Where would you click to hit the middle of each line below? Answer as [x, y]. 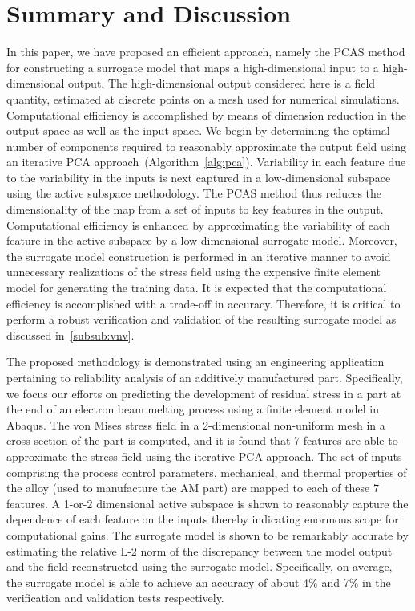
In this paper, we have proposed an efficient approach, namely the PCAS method [206, 52]
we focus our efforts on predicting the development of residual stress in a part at [204, 393]
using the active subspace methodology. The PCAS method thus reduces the [194, 193]
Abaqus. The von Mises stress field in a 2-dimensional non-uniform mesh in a [196, 424]
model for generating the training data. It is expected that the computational [197, 288]
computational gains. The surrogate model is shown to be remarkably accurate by [207, 534]
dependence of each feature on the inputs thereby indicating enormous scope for [203, 519]
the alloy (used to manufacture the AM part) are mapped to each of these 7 [193, 488]
